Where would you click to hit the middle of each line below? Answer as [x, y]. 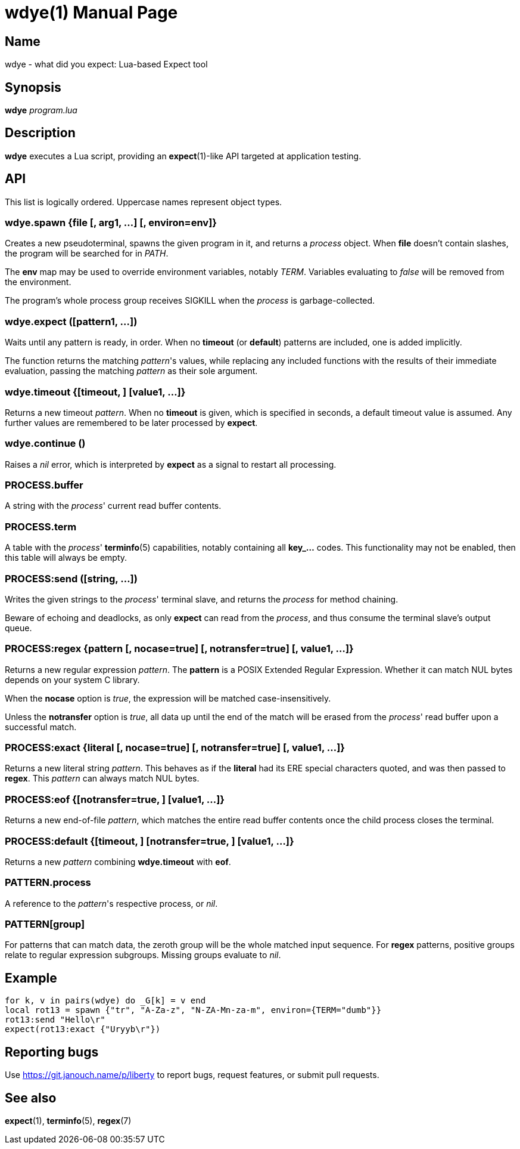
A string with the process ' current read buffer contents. [113, 506]
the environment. [38, 282]
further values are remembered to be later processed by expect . [131, 422]
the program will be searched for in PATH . [87, 254]
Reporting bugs [52, 1052]
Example [31, 978]
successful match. [41, 727]
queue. [18, 628]
